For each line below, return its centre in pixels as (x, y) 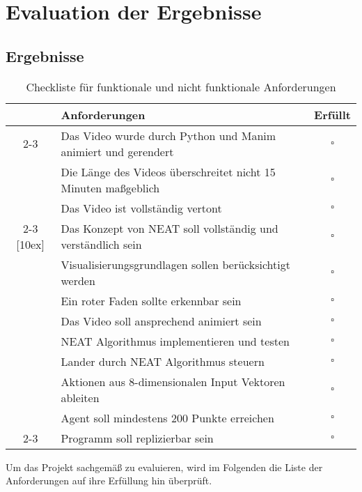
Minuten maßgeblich (110, 187)
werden (78, 280)
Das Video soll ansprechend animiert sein (161, 321)
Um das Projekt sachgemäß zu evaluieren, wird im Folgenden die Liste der (164, 467)
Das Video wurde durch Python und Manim (168, 135)
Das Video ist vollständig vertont (141, 208)
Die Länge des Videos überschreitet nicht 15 (168, 171)
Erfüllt (332, 114)
